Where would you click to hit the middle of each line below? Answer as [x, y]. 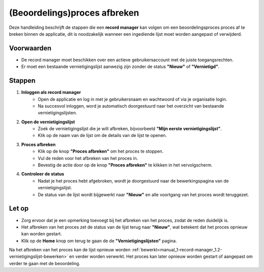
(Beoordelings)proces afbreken [74, 13]
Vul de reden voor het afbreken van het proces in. [88, 158]
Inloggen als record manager [51, 92]
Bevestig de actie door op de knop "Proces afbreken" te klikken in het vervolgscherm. [125, 165]
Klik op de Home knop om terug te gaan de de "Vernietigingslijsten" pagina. [99, 241]
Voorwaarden [30, 48]
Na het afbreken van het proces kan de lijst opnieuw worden [70, 250]
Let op [19, 209]
